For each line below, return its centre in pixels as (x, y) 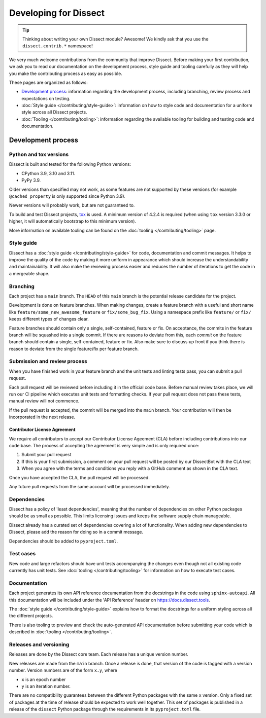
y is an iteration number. (46, 686)
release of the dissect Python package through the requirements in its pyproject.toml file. (105, 709)
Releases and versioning (39, 645)
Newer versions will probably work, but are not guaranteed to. (72, 205)
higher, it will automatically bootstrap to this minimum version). (73, 221)
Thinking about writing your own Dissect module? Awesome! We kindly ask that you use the (116, 39)
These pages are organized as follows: (49, 82)
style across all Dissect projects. (54, 112)
